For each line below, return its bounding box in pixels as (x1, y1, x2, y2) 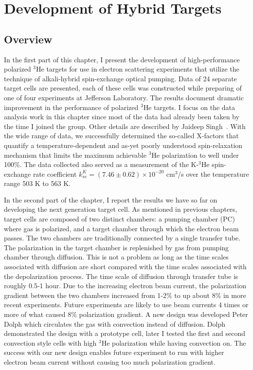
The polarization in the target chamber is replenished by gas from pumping (4, 242, 229, 252)
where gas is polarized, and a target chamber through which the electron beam (4, 223, 239, 233)
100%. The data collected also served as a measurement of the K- (4, 159, 199, 169)
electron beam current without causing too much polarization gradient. (4, 356, 216, 367)
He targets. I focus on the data (143, 102, 235, 112)
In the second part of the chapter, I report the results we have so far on (4, 194, 217, 204)
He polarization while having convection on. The (101, 337, 246, 348)
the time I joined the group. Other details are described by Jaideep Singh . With (4, 121, 246, 131)
